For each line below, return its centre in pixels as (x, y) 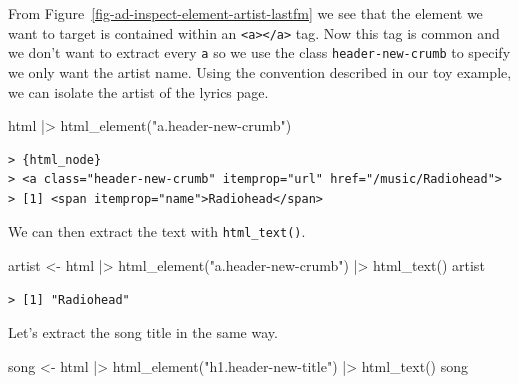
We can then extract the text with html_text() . (157, 231)
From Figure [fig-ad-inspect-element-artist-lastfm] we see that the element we (245, 13)
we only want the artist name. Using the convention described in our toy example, (260, 71)
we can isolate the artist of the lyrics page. (138, 91)
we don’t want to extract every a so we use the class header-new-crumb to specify (259, 52)
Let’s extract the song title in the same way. (143, 332)
